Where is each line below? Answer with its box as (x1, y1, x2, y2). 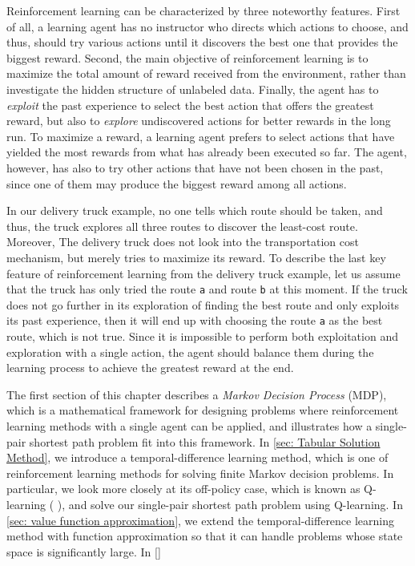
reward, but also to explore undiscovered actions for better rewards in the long (6, 112, 391, 129)
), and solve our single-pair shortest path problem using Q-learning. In (57, 495, 403, 512)
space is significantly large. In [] (6, 543, 161, 560)
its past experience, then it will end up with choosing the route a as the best (6, 312, 383, 329)
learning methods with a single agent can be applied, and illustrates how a (6, 417, 373, 434)
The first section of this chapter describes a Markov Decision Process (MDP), (6, 386, 387, 402)
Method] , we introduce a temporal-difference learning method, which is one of (6, 449, 389, 466)
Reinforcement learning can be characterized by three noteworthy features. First (6, 2, 401, 18)
